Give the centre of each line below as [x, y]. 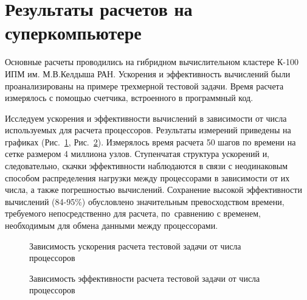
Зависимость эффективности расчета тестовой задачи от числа [145, 278]
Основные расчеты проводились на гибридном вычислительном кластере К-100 [152, 62]
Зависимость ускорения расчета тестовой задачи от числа [135, 246]
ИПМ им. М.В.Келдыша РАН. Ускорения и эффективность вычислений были [148, 73]
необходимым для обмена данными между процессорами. [112, 225]
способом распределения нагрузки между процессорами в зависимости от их [147, 177]
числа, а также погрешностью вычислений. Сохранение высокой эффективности [153, 190]
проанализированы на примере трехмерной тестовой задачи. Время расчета [144, 85]
